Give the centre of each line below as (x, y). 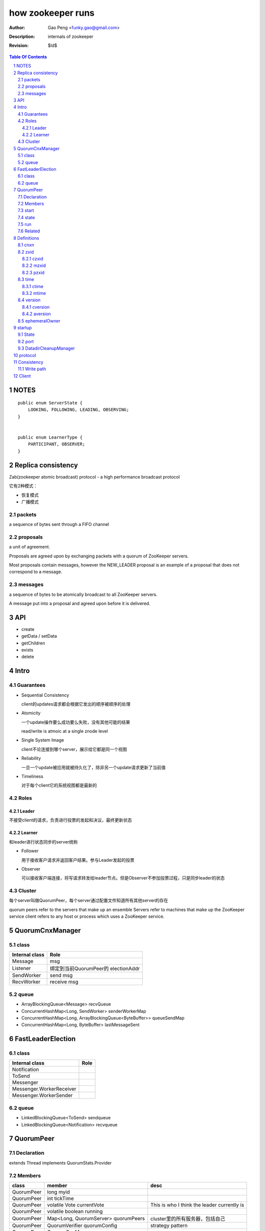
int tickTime (60, 1198)
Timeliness (32, 777)
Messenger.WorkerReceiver (44, 1089)
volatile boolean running (75, 1211)
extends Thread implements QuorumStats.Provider (60, 1163)
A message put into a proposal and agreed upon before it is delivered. (80, 603)
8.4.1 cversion (36, 307)
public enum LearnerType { (50, 437)
